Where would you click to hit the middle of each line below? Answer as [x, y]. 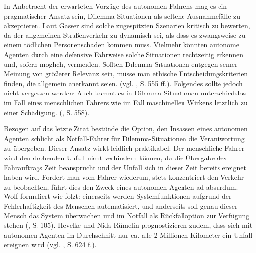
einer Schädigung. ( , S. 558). [47, 112]
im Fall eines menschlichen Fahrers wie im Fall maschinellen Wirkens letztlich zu [126, 102]
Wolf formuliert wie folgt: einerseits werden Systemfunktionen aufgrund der [118, 196]
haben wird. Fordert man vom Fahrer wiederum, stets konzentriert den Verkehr [124, 177]
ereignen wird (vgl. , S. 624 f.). [50, 244]
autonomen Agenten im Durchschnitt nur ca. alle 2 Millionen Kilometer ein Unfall [128, 235]
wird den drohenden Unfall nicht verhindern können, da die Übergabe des [115, 157]
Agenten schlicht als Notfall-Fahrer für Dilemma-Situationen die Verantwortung [124, 138]
